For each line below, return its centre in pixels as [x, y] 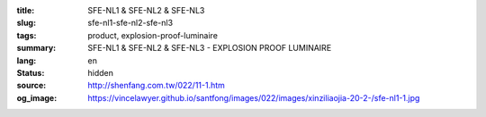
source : [31, 86]
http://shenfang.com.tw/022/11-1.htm [156, 86]
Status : [31, 72]
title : [26, 10]
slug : [26, 23]
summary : [36, 48]
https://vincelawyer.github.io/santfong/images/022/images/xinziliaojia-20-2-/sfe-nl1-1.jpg [254, 97]
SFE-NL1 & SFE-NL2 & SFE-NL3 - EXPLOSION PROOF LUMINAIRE [210, 48]
